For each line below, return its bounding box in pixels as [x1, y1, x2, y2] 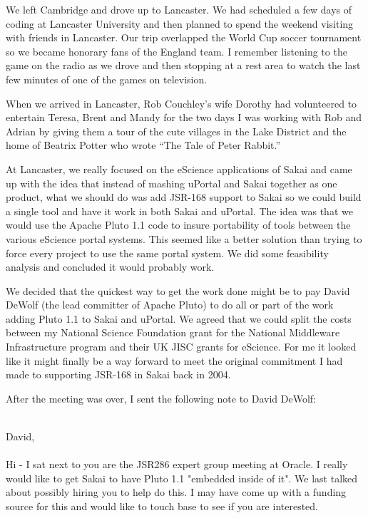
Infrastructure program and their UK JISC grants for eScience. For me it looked [6, 339, 357, 354]
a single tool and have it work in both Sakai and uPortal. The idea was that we [6, 203, 353, 218]
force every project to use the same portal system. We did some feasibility [6, 245, 329, 260]
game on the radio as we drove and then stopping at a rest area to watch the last [6, 58, 361, 73]
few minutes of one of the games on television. [6, 71, 208, 86]
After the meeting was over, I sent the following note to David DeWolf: [6, 390, 316, 405]
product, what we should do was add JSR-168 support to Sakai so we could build [6, 190, 362, 204]
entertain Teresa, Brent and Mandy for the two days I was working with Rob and [6, 110, 362, 125]
